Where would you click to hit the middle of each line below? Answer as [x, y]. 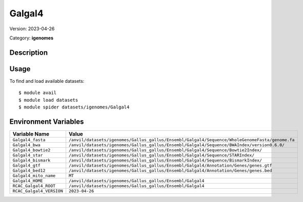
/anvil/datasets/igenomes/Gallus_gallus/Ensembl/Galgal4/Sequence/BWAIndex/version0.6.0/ [176, 145]
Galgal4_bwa [26, 145]
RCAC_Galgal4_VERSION [38, 191]
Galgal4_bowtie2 [32, 150]
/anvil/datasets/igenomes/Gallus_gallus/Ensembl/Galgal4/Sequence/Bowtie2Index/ [165, 150]
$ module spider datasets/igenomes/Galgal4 [74, 107]
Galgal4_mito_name [34, 176]
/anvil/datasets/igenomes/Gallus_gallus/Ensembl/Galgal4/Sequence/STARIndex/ [161, 155]
